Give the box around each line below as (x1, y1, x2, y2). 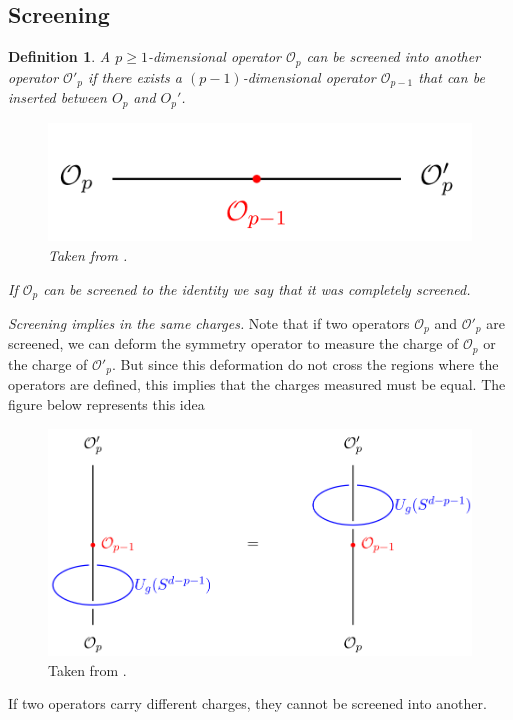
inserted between (8, 87, 107, 108)
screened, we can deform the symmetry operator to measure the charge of (8, 333, 459, 354)
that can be (418, 66, 485, 87)
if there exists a (87, 66, 182, 87)
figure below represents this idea (8, 393, 205, 414)
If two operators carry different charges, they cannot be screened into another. (8, 693, 487, 714)
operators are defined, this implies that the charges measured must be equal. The (8, 374, 506, 395)
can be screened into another (306, 46, 481, 67)
